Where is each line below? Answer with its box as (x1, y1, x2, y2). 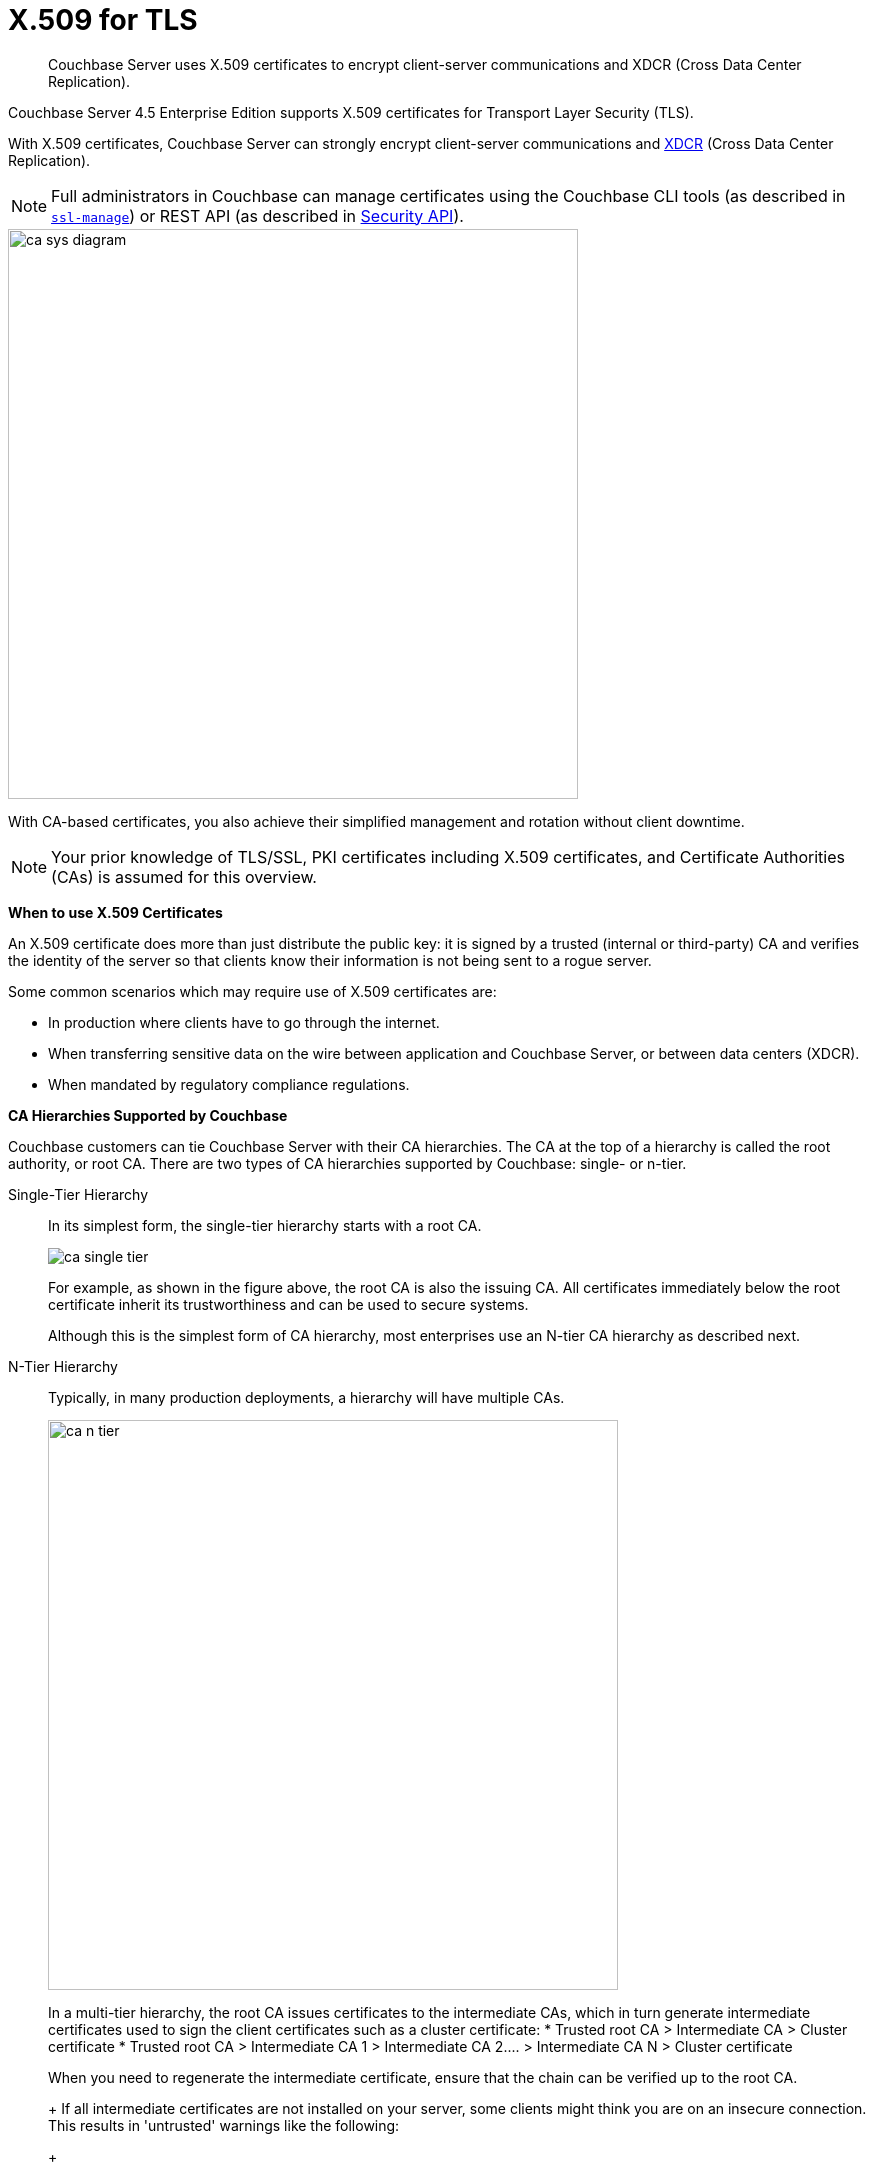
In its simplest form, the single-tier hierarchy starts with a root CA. (48, 1216, 482, 1234)
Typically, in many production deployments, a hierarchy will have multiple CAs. (48, 1388, 565, 1406)
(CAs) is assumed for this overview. (51, 866, 317, 887)
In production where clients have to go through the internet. (48, 1013, 440, 1031)
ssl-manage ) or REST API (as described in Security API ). (51, 205, 464, 226)
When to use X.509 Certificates (8, 903, 223, 921)
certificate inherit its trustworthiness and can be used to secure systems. (48, 1295, 529, 1313)
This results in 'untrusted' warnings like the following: (48, 2116, 400, 2134)
